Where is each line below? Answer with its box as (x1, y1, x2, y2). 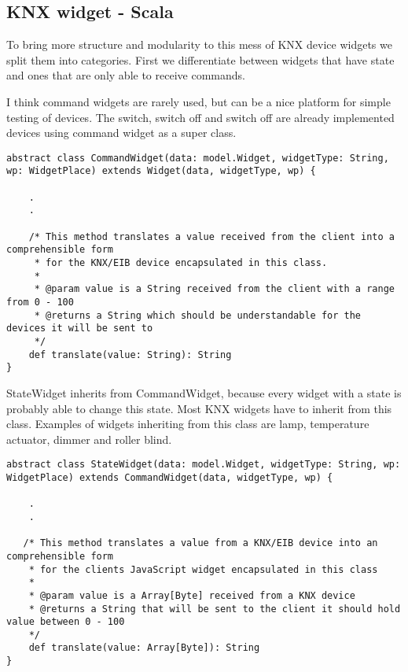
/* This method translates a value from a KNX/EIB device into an (23, 537, 378, 549)
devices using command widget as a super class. (6, 124, 237, 141)
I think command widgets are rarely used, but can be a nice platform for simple (6, 93, 391, 109)
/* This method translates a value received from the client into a (28, 231, 395, 242)
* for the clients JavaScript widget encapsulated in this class (28, 563, 378, 575)
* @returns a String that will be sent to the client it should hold (28, 603, 401, 615)
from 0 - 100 (6, 296, 74, 308)
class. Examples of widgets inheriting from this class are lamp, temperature (6, 415, 369, 432)
